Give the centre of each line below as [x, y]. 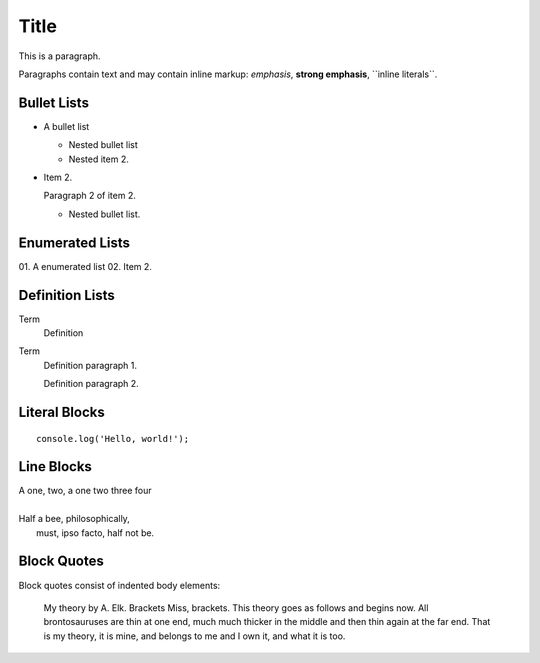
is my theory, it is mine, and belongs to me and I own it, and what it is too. [194, 636]
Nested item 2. [98, 159]
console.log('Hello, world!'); [113, 438]
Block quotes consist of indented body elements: [119, 585]
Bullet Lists [54, 102]
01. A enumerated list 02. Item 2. [85, 266]
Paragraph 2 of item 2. [90, 196]
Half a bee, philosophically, [74, 519]
